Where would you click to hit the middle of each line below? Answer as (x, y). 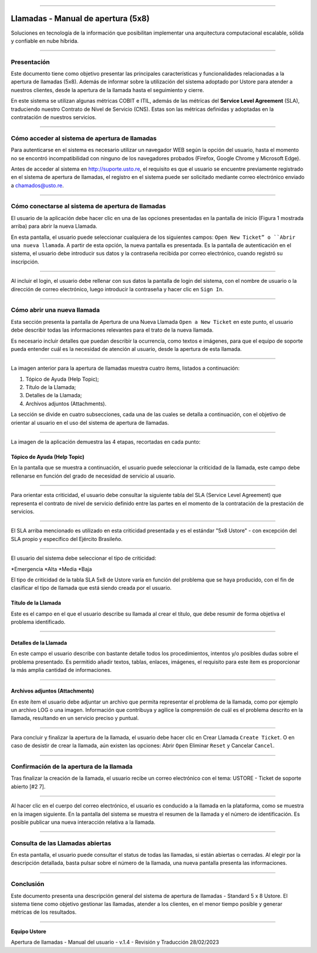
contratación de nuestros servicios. (54, 117)
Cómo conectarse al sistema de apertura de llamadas (88, 207)
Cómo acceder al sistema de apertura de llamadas (84, 138)
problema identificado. (38, 622)
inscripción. (25, 262)
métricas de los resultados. (44, 912)
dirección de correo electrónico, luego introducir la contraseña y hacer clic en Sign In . (117, 289)
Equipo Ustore (28, 931)
